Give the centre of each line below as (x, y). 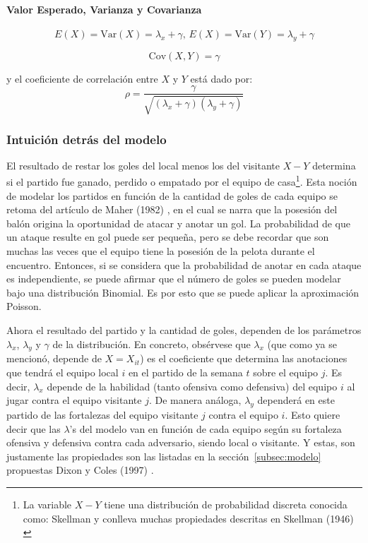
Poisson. (24, 306)
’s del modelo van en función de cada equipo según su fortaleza (206, 428)
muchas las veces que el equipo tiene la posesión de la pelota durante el (161, 251)
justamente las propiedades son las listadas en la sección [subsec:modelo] (164, 456)
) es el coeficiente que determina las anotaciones (244, 358)
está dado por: (221, 78)
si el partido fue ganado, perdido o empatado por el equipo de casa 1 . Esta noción (182, 181)
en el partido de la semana (185, 372)
